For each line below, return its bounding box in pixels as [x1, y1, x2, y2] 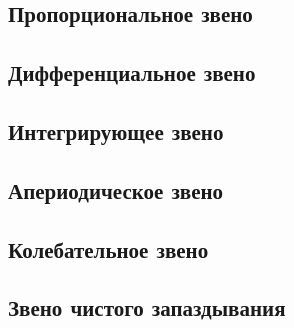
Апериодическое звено [8, 174, 224, 205]
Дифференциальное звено [8, 57, 256, 88]
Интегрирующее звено [8, 115, 224, 146]
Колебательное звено [8, 233, 209, 264]
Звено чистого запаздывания [8, 292, 286, 323]
